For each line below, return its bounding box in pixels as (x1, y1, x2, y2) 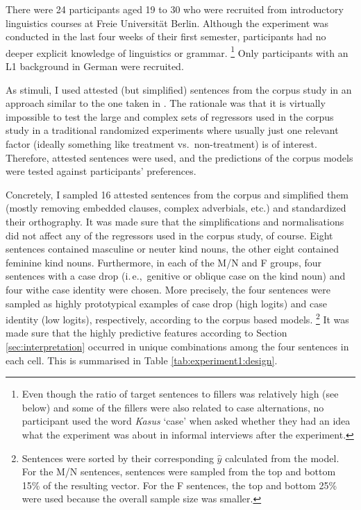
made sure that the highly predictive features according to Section (6, 325, 287, 340)
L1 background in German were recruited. (6, 59, 184, 74)
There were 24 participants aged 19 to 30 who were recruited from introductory (6, 2, 344, 16)
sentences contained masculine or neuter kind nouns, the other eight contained (6, 241, 339, 256)
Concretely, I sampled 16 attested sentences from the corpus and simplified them (6, 187, 349, 201)
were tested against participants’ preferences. (6, 164, 196, 178)
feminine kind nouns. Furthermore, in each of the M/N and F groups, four (6, 255, 322, 269)
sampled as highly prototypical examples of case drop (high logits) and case (6, 296, 327, 310)
